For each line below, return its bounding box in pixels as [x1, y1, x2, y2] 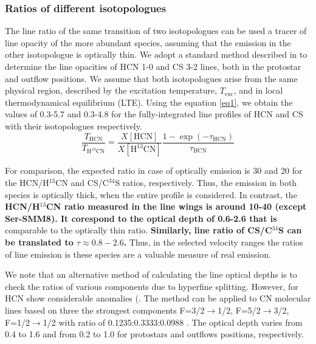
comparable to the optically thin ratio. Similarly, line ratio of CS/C [5, 224, 272, 236]
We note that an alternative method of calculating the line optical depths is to [5, 268, 297, 281]
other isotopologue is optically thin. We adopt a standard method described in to [5, 48, 307, 61]
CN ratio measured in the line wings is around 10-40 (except [46, 200, 307, 213]
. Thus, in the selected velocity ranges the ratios [123, 236, 303, 249]
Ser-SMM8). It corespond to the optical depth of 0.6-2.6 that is [5, 212, 277, 224]
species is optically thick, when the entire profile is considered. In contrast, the [5, 188, 297, 201]
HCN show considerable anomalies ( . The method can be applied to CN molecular [5, 292, 311, 304]
